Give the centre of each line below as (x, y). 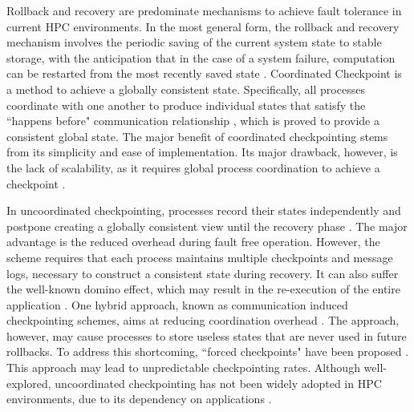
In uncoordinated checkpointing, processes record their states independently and (204, 210)
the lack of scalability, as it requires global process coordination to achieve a (193, 167)
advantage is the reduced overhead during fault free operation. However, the (193, 242)
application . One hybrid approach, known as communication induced (177, 304)
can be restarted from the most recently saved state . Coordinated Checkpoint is (204, 73)
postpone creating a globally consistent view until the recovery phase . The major (207, 226)
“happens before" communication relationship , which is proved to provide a (193, 121)
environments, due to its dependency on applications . (139, 399)
